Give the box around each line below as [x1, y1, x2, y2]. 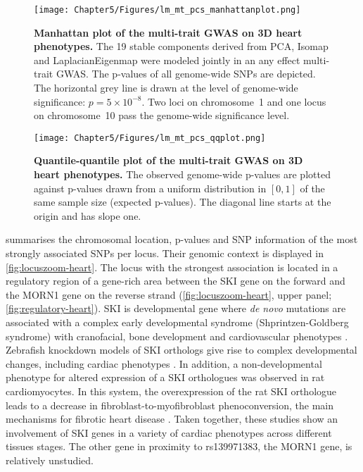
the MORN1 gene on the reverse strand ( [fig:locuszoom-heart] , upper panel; [6, 287, 332, 302]
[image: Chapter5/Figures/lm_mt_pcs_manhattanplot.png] [34, 5, 301, 15]
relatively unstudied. [6, 452, 94, 467]
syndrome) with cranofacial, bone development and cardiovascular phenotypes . [6, 328, 348, 343]
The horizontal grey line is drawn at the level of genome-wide [34, 80, 298, 95]
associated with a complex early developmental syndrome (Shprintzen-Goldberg [6, 315, 349, 329]
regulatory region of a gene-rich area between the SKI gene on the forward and [6, 273, 345, 288]
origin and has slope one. [34, 208, 141, 223]
